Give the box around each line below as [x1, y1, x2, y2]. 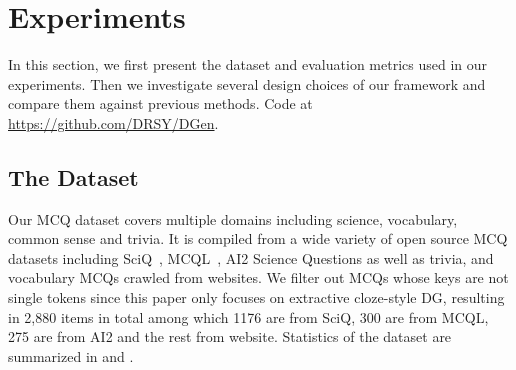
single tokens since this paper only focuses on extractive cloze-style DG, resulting [8, 287, 505, 308]
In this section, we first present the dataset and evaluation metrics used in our [8, 54, 487, 75]
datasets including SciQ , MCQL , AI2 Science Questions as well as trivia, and [8, 247, 494, 268]
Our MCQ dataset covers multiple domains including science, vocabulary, [8, 208, 458, 229]
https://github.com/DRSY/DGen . [8, 112, 219, 133]
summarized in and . [8, 345, 134, 366]
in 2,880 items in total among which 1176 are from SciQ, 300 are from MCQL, [8, 306, 489, 327]
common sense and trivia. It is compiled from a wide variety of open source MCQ [8, 228, 508, 249]
